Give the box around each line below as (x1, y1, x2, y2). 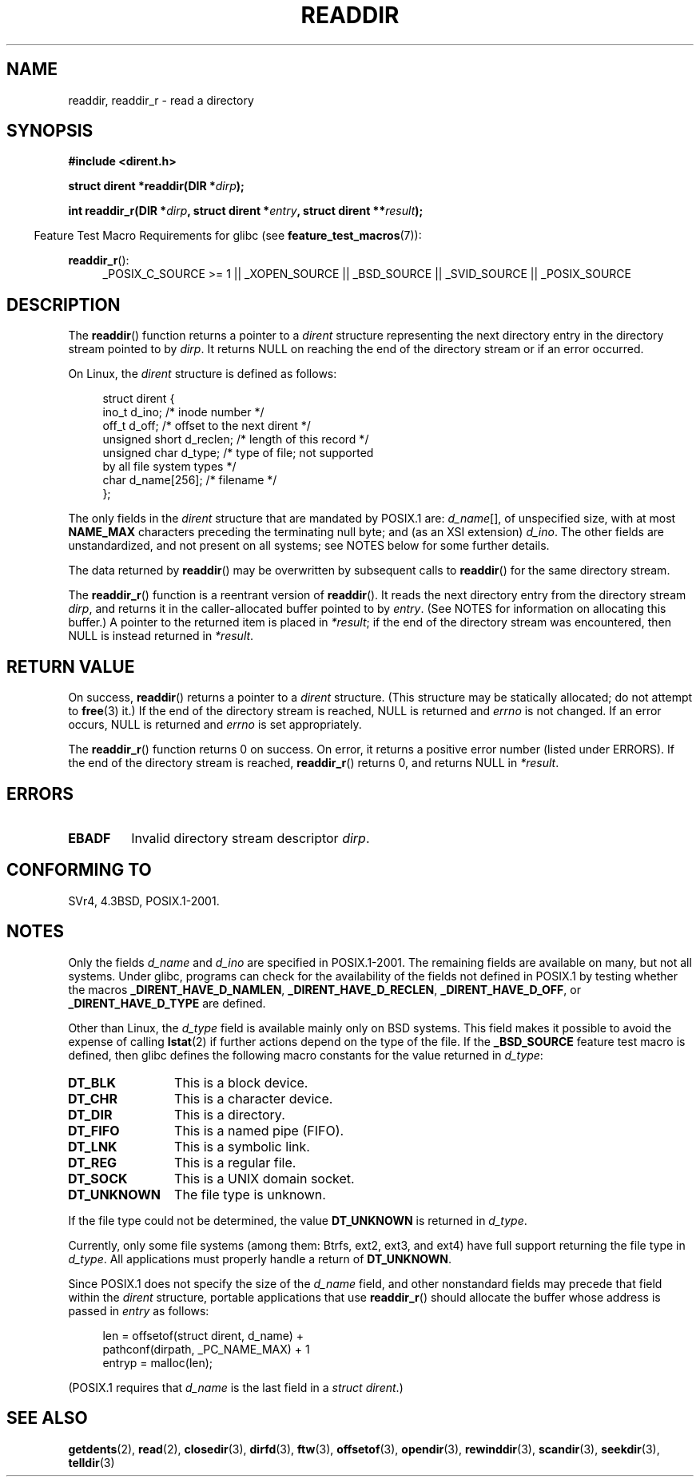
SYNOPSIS (6, 121, 93, 141)
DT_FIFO (67, 1122, 120, 1139)
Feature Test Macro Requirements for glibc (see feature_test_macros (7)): (34, 229, 422, 243)
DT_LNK (67, 1138, 117, 1155)
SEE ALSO (6, 1408, 88, 1429)
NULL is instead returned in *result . (68, 629, 254, 643)
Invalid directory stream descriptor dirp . (131, 829, 370, 846)
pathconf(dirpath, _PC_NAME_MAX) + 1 (102, 1342, 310, 1356)
